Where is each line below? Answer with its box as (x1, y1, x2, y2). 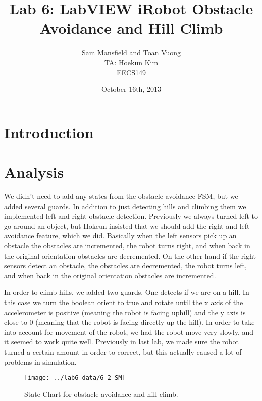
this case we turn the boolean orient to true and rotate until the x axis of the (4, 296, 243, 307)
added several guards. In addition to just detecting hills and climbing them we (4, 201, 246, 211)
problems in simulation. (4, 356, 77, 367)
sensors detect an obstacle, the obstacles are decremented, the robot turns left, (4, 260, 247, 271)
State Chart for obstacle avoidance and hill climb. (24, 388, 178, 399)
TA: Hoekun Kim (104, 57, 159, 67)
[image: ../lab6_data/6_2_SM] (24, 374, 126, 382)
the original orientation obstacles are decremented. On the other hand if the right (4, 250, 256, 261)
